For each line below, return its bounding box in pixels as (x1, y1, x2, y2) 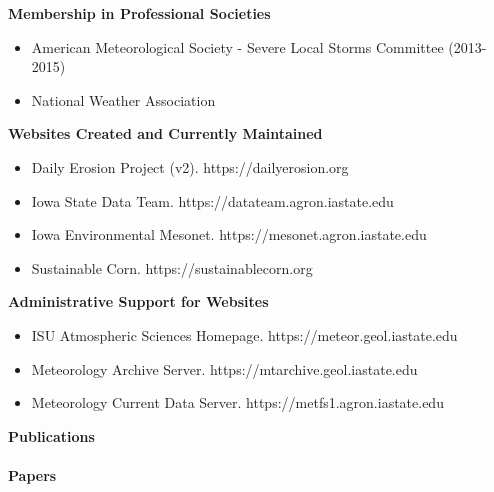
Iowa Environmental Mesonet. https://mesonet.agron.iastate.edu (31, 224, 427, 245)
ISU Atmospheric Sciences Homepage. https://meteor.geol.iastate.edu (31, 324, 458, 345)
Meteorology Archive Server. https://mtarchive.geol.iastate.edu (31, 358, 418, 379)
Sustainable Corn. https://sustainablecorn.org (31, 257, 313, 278)
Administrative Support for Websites (8, 291, 269, 312)
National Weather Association (31, 89, 216, 110)
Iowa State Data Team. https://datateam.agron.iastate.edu (31, 190, 394, 211)
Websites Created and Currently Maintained (8, 123, 323, 144)
